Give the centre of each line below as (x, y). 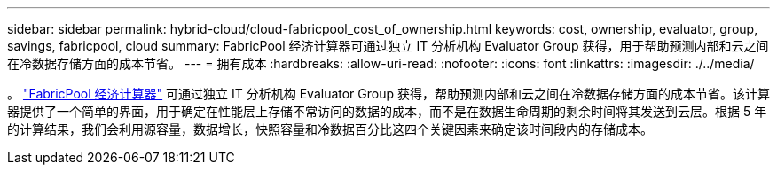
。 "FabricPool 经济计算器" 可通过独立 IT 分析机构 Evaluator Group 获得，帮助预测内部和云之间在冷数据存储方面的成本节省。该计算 (388, 94)
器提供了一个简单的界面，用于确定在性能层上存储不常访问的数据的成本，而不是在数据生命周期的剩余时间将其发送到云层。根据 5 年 (387, 111)
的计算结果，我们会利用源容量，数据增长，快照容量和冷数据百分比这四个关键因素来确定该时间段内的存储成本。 (330, 129)
